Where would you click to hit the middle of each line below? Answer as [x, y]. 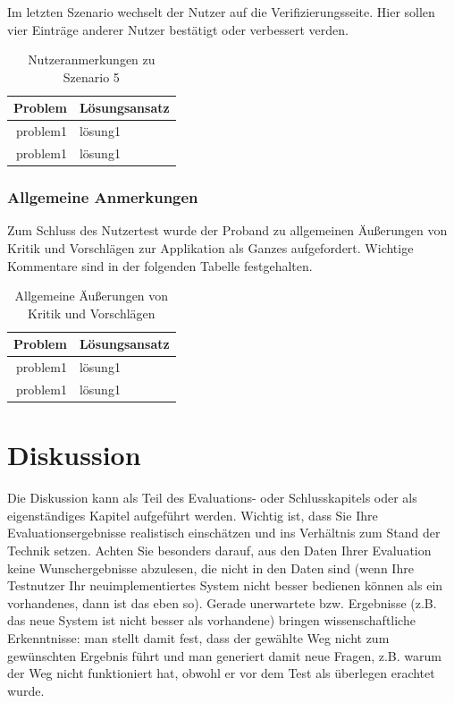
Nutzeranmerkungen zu [92, 59]
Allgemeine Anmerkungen [103, 197]
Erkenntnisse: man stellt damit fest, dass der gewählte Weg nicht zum [198, 638]
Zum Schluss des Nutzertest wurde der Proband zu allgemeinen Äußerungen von [227, 230]
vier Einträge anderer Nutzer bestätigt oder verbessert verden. [178, 29]
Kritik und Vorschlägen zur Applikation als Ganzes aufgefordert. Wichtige [210, 247]
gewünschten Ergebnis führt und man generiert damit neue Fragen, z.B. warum [224, 655]
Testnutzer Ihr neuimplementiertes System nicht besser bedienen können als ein [225, 585]
